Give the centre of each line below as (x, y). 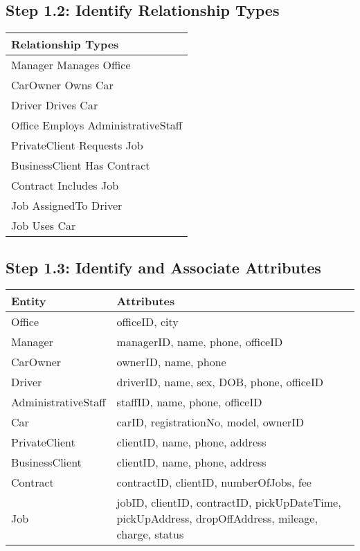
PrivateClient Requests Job (77, 145)
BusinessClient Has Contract (81, 165)
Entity (29, 301)
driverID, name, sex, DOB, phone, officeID (220, 382)
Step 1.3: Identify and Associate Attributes (163, 267)
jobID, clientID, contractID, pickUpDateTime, (229, 503)
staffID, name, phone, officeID (189, 402)
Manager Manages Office (71, 65)
